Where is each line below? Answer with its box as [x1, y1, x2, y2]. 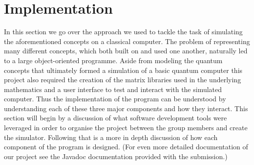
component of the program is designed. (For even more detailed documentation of [4, 141, 248, 152]
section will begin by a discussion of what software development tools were [4, 113, 227, 123]
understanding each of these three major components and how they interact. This [4, 103, 248, 113]
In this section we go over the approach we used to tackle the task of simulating [4, 26, 243, 37]
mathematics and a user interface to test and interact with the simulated [4, 84, 222, 94]
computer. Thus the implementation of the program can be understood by [4, 94, 226, 104]
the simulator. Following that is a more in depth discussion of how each [4, 132, 218, 142]
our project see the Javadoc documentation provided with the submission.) [4, 151, 228, 161]
